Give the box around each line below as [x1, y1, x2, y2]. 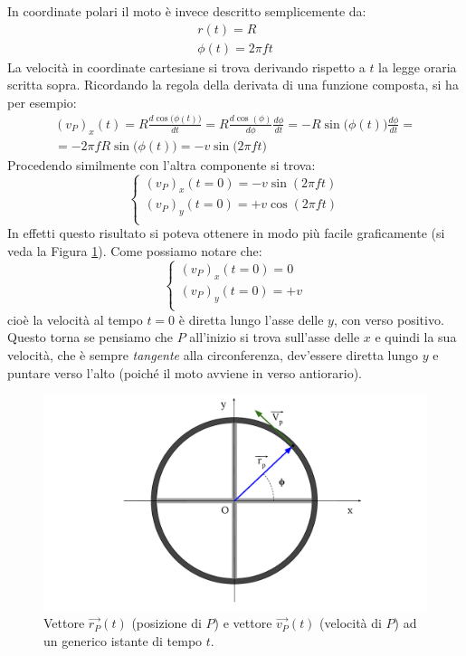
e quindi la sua [375, 328, 457, 347]
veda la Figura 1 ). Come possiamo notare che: [7, 242, 262, 261]
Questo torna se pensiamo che [7, 328, 174, 347]
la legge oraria [378, 57, 457, 76]
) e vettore [214, 613, 272, 632]
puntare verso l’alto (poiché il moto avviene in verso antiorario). [7, 363, 362, 382]
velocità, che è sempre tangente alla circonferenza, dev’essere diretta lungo [7, 346, 419, 365]
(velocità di [319, 613, 382, 632]
